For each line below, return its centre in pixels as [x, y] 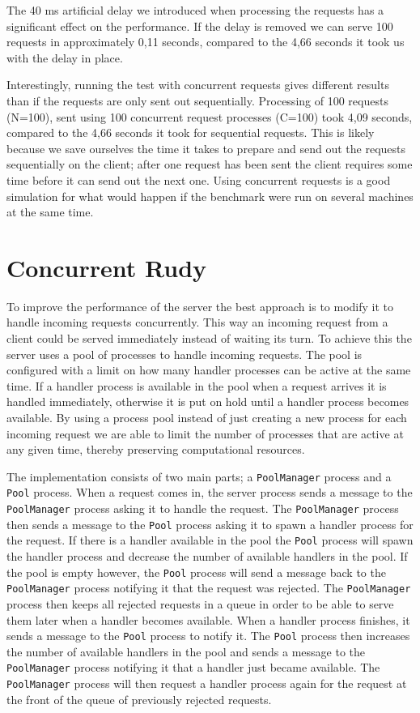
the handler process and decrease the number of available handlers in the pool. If [207, 556]
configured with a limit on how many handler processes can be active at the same [209, 370]
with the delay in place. [65, 57]
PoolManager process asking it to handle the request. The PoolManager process [203, 508]
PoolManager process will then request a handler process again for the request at [207, 683]
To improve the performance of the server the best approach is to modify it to [200, 306]
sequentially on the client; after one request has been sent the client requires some [210, 164]
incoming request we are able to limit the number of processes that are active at [205, 433]
